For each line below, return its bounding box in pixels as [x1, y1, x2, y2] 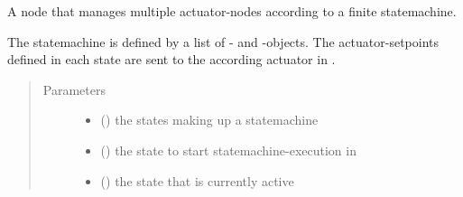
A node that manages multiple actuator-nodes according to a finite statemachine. [7, 2, 457, 20]
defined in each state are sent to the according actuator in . [7, 50, 336, 69]
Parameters [42, 80, 106, 98]
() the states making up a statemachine [100, 110, 319, 129]
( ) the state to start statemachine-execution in [100, 140, 357, 159]
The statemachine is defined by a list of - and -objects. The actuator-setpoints [7, 32, 440, 51]
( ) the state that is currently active [100, 171, 294, 190]
